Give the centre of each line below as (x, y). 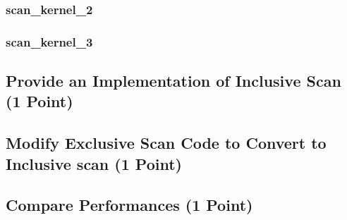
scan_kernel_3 (49, 41)
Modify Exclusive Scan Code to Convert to (166, 143)
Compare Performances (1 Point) (129, 205)
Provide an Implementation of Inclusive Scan (173, 81)
